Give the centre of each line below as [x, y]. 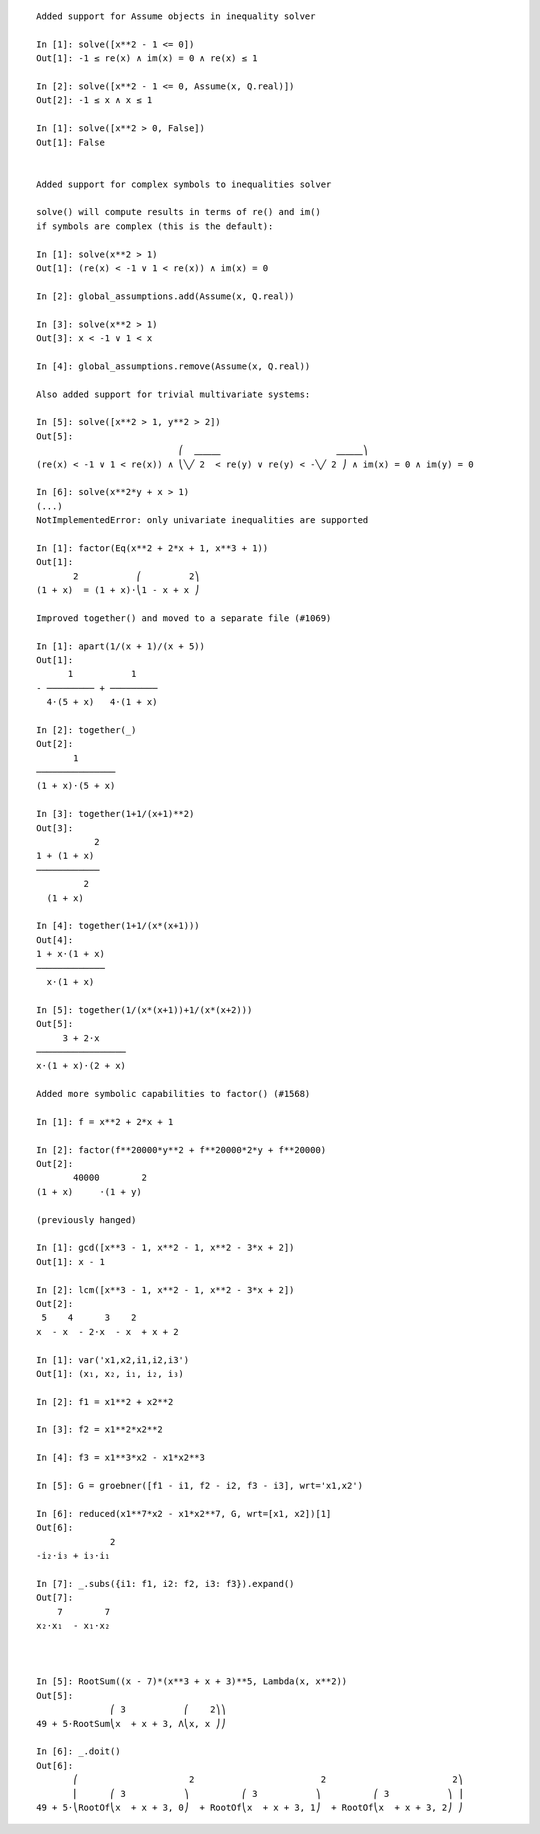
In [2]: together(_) [86, 729]
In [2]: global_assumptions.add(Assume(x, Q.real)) [165, 296]
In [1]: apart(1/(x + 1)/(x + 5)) [120, 646]
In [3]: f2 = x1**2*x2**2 [100, 1429]
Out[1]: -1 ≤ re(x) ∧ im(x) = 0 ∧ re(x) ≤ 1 [147, 58]
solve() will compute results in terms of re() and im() [179, 212]
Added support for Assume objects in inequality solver [176, 16]
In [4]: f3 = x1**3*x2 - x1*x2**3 [120, 1458]
